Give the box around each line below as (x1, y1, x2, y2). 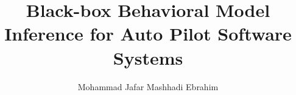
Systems (113, 45, 183, 70)
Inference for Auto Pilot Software (4, 21, 292, 46)
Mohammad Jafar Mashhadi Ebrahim (77, 80, 219, 93)
